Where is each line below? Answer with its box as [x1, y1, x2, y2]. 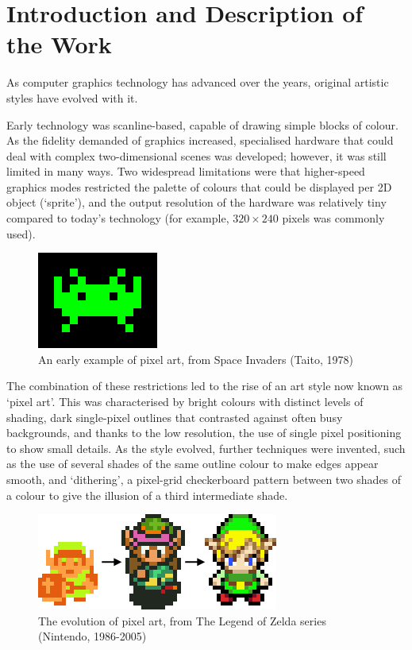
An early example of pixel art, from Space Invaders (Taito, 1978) [38, 350, 353, 367]
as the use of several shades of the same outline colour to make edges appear [6, 455, 379, 472]
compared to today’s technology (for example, [6, 210, 229, 226]
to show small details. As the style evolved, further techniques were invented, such [6, 439, 406, 456]
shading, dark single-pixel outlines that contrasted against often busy [6, 408, 343, 425]
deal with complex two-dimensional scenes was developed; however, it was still [6, 147, 387, 164]
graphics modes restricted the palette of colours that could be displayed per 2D [6, 178, 392, 195]
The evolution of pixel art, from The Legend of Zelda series [38, 612, 326, 629]
